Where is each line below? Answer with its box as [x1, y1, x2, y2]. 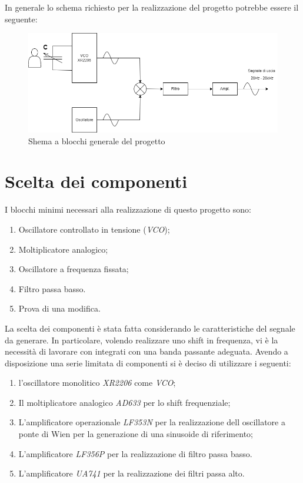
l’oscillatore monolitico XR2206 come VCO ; [18, 376, 176, 389]
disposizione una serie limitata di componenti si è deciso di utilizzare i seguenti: [5, 356, 291, 369]
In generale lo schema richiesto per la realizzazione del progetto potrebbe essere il [5, 1, 299, 13]
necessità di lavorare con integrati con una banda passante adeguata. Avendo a [5, 345, 288, 358]
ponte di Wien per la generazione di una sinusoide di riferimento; [18, 428, 253, 440]
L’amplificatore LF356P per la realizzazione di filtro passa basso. [18, 447, 252, 459]
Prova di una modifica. [18, 302, 101, 315]
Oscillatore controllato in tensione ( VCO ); [18, 223, 170, 235]
